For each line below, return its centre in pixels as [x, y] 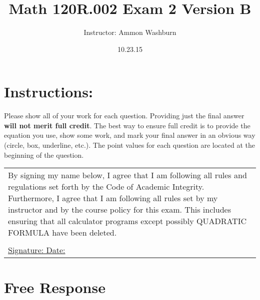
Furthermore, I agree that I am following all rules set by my [113, 198]
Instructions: [48, 92]
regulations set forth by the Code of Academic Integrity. [106, 187]
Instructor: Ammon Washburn [130, 32]
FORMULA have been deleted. [62, 233]
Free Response [55, 287]
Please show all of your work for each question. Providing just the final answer [124, 116]
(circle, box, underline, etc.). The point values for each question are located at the [129, 145]
